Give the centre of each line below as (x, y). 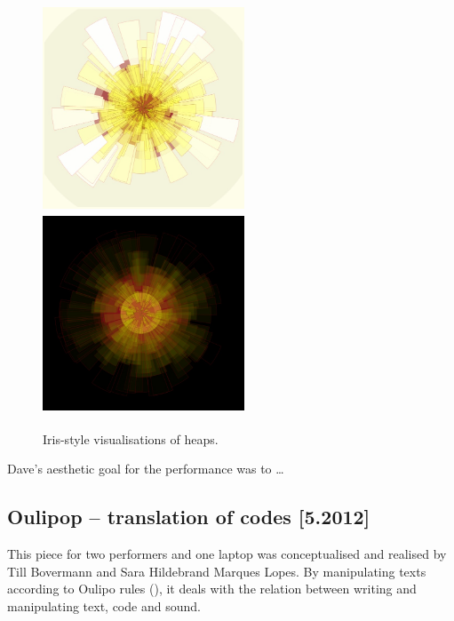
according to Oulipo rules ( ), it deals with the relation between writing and (212, 589)
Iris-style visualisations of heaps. (131, 438)
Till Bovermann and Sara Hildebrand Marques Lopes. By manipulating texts (217, 571)
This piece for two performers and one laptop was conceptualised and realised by (227, 554)
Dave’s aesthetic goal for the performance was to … (146, 469)
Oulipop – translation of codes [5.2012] (189, 517)
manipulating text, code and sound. (104, 605)
